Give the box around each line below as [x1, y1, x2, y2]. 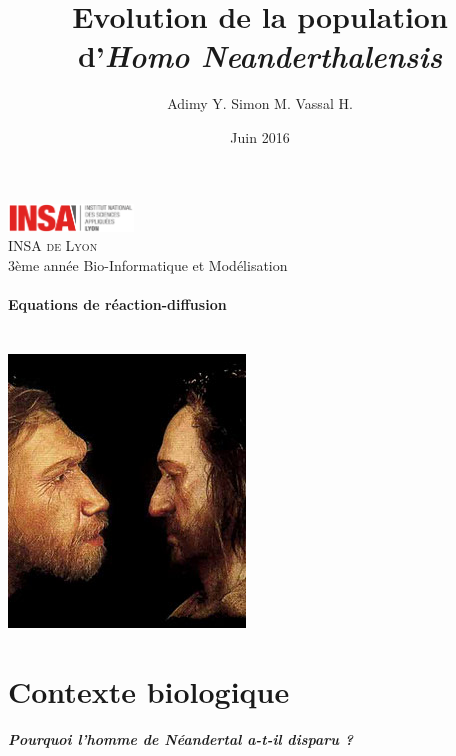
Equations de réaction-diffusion [8, 294, 227, 315]
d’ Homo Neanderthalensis [77, 35, 443, 77]
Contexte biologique [8, 670, 290, 711]
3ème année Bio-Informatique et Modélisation [8, 255, 288, 276]
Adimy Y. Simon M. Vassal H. [167, 93, 353, 114]
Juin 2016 [230, 126, 290, 147]
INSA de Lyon [8, 235, 98, 256]
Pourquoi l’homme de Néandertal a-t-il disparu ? [8, 728, 353, 749]
